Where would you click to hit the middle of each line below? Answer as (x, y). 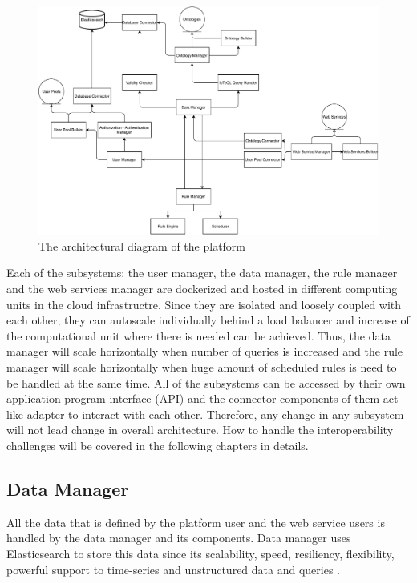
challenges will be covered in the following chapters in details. (158, 445)
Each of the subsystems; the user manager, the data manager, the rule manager (202, 273)
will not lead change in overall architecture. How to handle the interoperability (200, 430)
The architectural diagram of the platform (142, 245)
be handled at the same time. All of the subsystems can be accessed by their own (206, 382)
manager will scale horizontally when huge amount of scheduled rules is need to (202, 367)
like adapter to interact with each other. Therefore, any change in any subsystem (205, 414)
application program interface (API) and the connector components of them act (202, 398)
